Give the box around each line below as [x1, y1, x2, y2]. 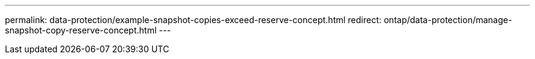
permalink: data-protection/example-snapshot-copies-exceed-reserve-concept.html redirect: [5, 15, 382, 25]
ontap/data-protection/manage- [384, 15, 512, 25]
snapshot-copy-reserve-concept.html [5, 25, 157, 35]
